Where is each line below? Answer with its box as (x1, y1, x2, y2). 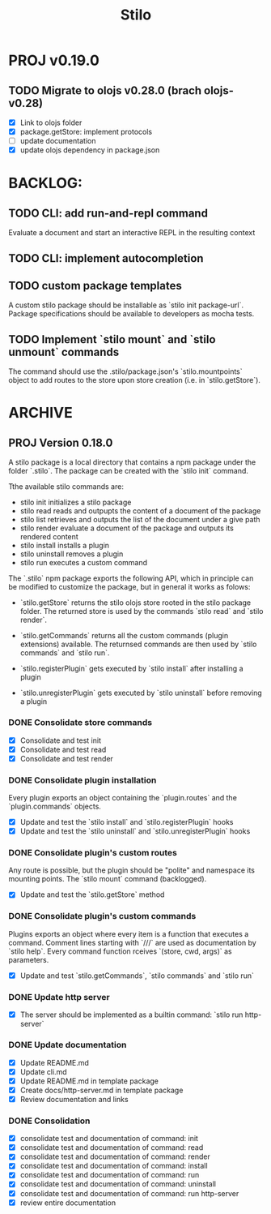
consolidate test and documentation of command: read (19, 1143, 204, 1152)
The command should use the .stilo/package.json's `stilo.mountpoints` (8, 367, 243, 376)
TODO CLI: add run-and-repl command (8, 206, 209, 220)
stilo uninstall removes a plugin (19, 549, 124, 559)
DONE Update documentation (8, 1040, 127, 1051)
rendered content (19, 532, 78, 542)
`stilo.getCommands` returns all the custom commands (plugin (19, 631, 229, 641)
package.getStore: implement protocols (19, 127, 153, 137)
